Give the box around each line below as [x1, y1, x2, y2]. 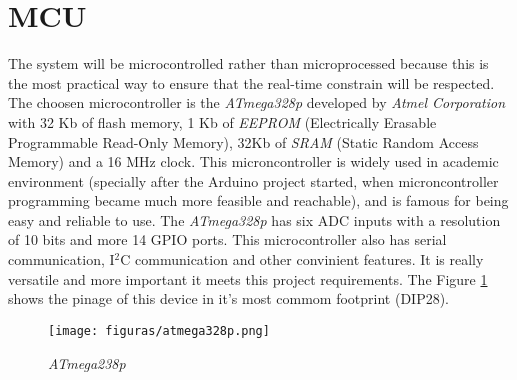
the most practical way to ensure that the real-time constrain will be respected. [8, 72, 495, 93]
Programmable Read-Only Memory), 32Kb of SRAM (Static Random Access [8, 131, 479, 152]
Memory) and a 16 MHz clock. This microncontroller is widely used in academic [8, 151, 499, 172]
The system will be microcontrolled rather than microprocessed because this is [8, 53, 489, 74]
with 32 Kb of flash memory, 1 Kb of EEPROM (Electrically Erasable [8, 111, 437, 132]
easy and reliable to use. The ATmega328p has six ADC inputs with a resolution [8, 209, 501, 230]
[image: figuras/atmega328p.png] [48, 323, 270, 338]
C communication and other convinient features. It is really [120, 249, 484, 270]
